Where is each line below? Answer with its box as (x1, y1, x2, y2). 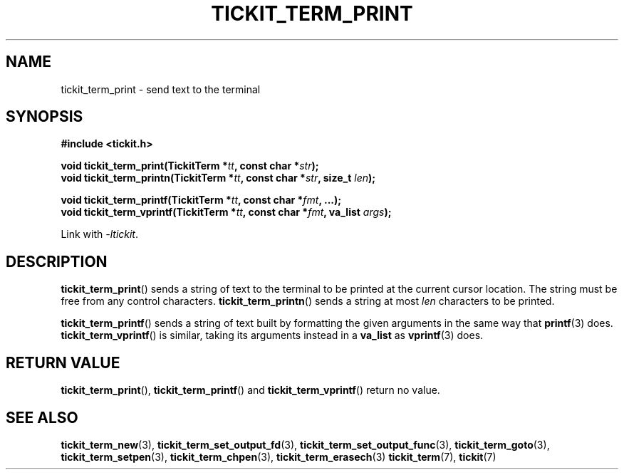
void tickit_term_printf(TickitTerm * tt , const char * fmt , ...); (61, 194, 342, 207)
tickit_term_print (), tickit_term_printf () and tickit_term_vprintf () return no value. (61, 384, 440, 397)
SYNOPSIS (6, 108, 83, 126)
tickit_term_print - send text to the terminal (61, 83, 261, 95)
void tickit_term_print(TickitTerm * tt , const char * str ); (61, 160, 319, 172)
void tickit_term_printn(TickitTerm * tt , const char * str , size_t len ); (61, 172, 376, 184)
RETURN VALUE (6, 353, 120, 372)
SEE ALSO (6, 408, 78, 427)
